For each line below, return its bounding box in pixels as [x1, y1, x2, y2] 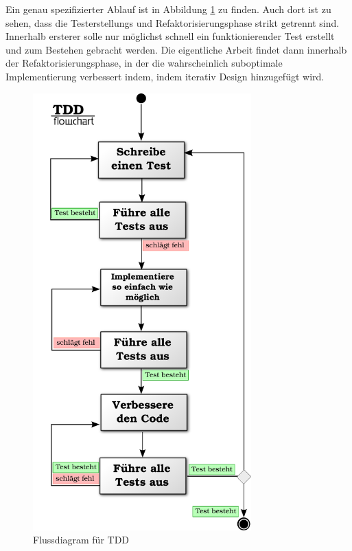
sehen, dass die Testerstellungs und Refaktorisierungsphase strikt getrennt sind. [5, 15, 340, 30]
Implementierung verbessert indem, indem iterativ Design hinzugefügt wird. [5, 69, 325, 83]
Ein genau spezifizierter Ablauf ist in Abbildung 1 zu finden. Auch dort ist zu [5, 2, 331, 16]
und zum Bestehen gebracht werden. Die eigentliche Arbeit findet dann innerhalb [5, 42, 347, 56]
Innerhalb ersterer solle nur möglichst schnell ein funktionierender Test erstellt [5, 29, 335, 43]
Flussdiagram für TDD [33, 532, 130, 547]
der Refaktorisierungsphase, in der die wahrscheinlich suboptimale [5, 56, 283, 70]
